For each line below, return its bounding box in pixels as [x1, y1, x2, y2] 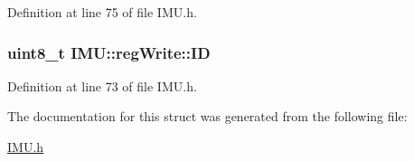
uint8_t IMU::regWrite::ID [7, 41, 211, 63]
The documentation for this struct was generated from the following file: [7, 107, 408, 126]
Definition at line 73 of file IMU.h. [7, 76, 197, 95]
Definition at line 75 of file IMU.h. [7, 3, 197, 21]
